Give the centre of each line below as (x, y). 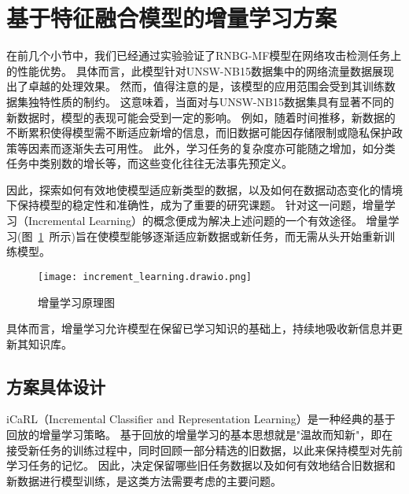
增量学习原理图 (76, 302)
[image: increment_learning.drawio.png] (145, 276)
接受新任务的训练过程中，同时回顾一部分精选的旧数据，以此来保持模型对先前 (204, 450)
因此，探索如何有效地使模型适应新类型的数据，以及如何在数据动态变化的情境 (204, 189)
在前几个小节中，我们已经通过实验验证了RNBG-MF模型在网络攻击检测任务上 (204, 55)
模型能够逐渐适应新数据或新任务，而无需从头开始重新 (246, 236)
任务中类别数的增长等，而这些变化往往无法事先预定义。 (149, 163)
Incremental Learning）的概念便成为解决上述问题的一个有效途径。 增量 (208, 221)
